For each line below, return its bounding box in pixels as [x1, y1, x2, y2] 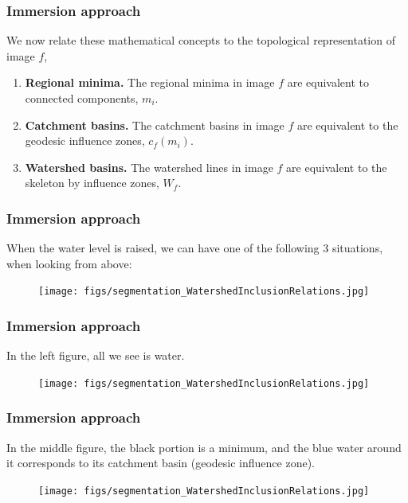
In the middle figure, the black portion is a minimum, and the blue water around [6, 439, 402, 455]
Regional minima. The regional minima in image [25, 74, 275, 91]
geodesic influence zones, [25, 132, 145, 149]
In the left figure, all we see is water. [6, 347, 185, 364]
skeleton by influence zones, [25, 174, 159, 191]
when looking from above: [6, 255, 132, 271]
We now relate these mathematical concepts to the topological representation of [6, 32, 395, 49]
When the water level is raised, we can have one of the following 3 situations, [6, 240, 383, 256]
